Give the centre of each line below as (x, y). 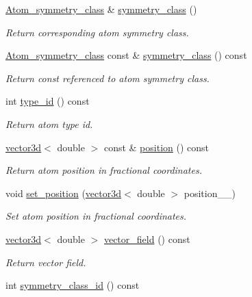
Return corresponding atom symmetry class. (97, 32)
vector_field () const (147, 238)
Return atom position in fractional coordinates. (104, 170)
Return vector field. (46, 262)
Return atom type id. (49, 124)
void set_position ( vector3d (63, 193)
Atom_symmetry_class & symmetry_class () (101, 9)
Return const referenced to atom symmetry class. (108, 78)
